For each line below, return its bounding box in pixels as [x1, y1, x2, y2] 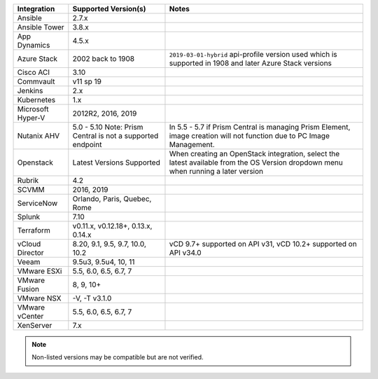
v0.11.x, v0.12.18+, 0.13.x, [72, 221, 153, 230]
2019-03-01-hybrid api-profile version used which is [169, 50, 337, 59]
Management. [169, 140, 215, 149]
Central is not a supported [72, 131, 159, 140]
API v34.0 [169, 248, 202, 257]
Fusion [17, 284, 40, 294]
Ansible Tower [17, 22, 64, 32]
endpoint [72, 140, 102, 149]
